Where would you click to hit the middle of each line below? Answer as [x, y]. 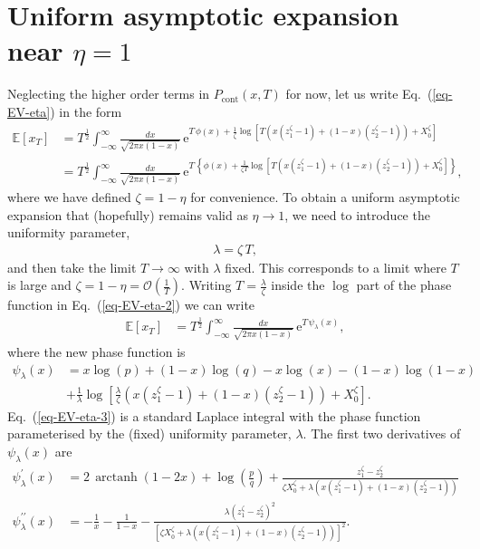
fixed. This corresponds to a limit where [336, 267]
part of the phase [404, 285]
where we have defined [69, 196]
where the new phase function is [96, 352]
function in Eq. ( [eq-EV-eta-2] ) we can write [131, 305]
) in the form [86, 111]
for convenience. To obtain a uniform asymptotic [325, 196]
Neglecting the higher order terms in [109, 94]
